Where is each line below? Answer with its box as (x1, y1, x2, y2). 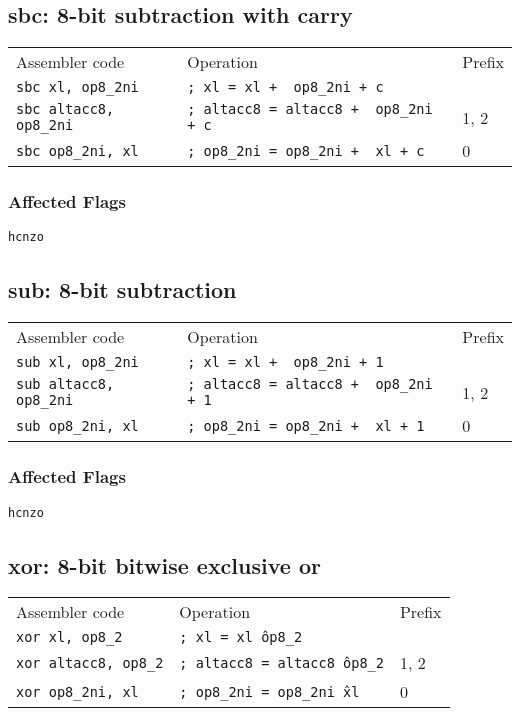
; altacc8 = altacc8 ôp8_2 (179, 654, 384, 671)
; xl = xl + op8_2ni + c (187, 79, 384, 96)
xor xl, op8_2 (16, 629, 123, 646)
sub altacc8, (16, 376, 115, 393)
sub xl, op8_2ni (16, 354, 139, 371)
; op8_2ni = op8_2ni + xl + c (187, 142, 425, 159)
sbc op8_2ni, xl (16, 142, 139, 159)
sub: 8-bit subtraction (8, 274, 237, 305)
